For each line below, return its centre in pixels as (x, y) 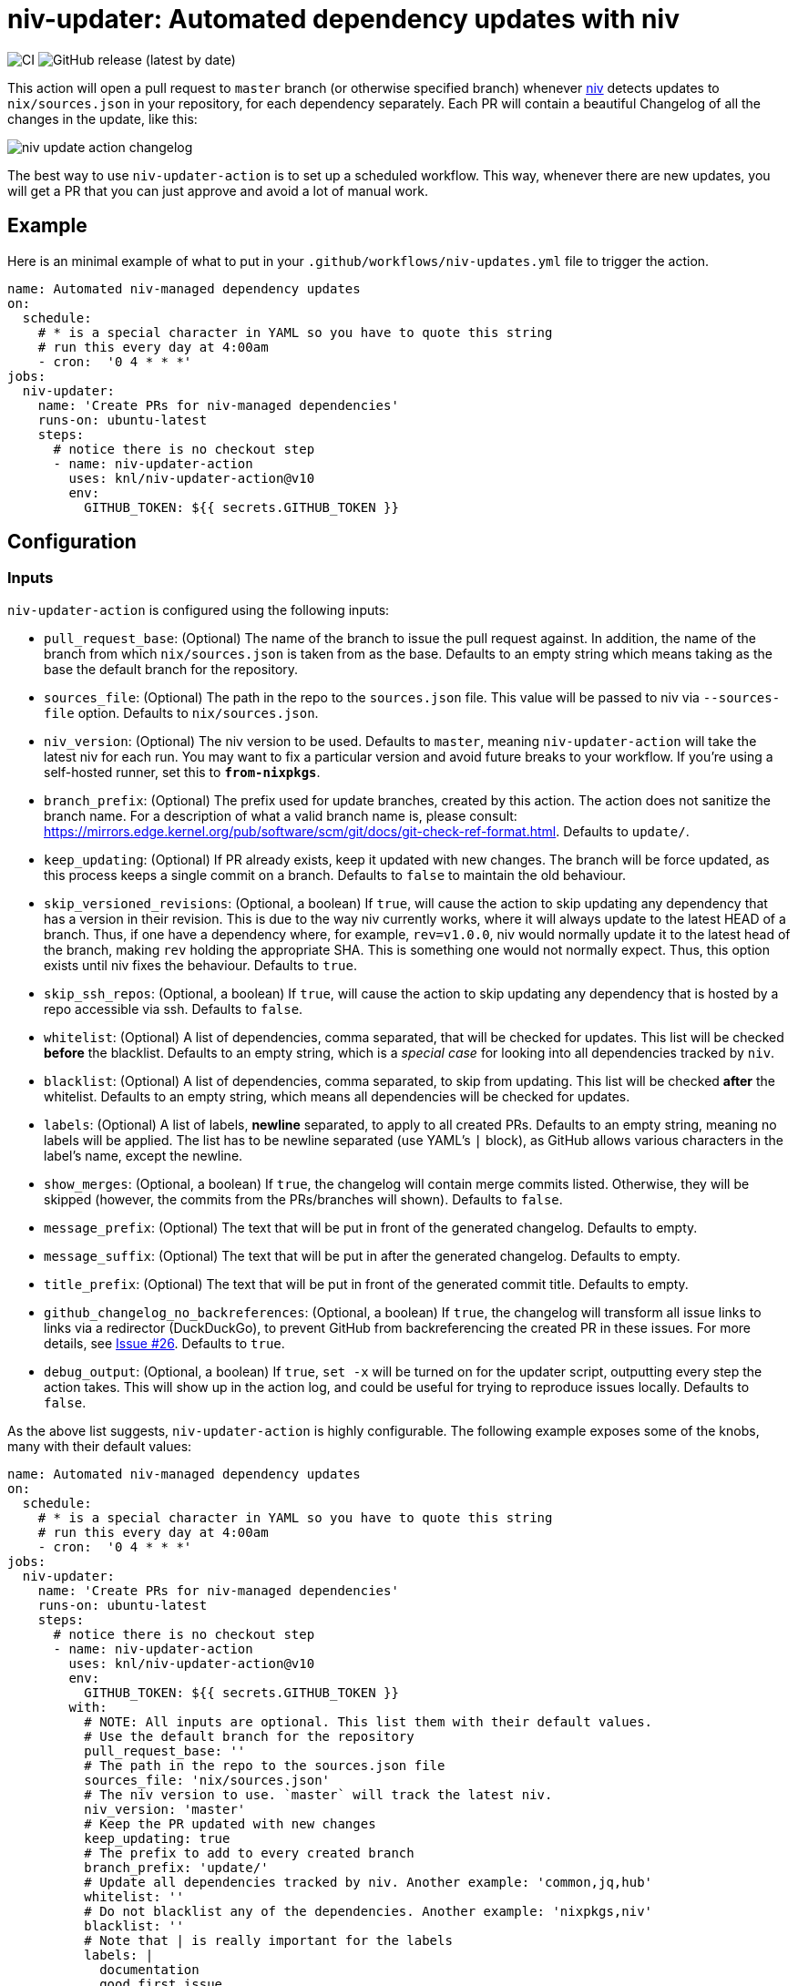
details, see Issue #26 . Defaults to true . (164, 1343)
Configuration (72, 542)
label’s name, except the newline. (143, 1155)
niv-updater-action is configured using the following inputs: (199, 609)
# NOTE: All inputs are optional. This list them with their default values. (368, 1721)
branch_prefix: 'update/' (176, 1867)
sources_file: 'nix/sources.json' (207, 1780)
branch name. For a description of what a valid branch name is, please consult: (281, 815)
